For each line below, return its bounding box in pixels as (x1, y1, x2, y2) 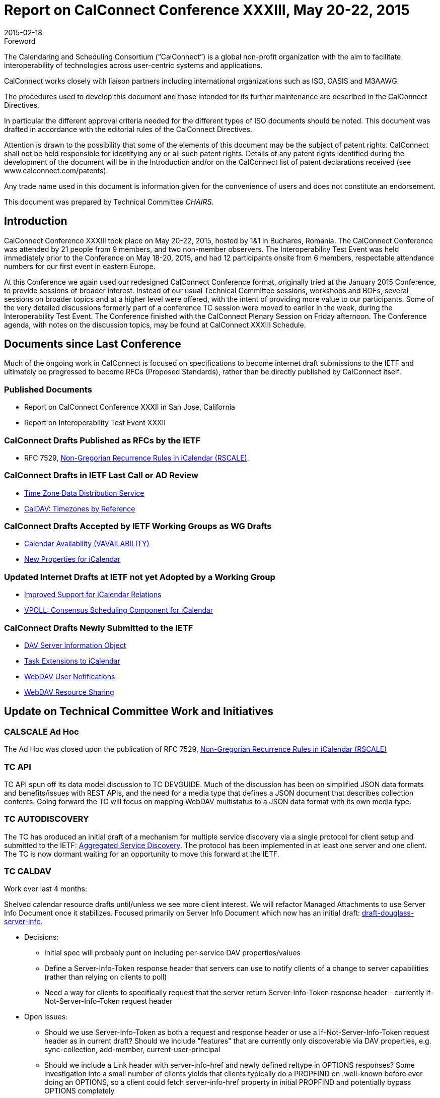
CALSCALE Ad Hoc (4, 726, 79, 737)
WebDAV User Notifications (24, 672, 115, 681)
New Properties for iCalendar (24, 555, 121, 564)
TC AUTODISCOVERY (4, 814, 89, 824)
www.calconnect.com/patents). (4, 166, 108, 175)
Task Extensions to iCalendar (24, 656, 120, 665)
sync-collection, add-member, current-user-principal (44, 1045, 221, 1054)
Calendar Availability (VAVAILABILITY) (24, 539, 150, 548)
